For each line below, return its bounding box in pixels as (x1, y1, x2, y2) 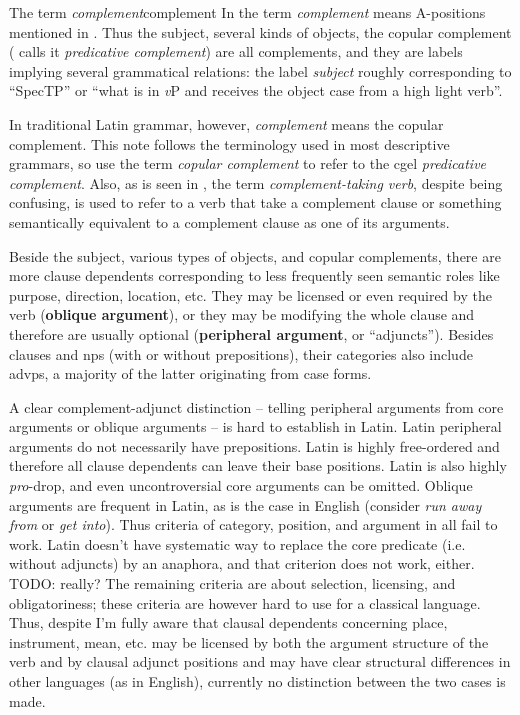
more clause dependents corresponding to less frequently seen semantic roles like (9, 265, 500, 286)
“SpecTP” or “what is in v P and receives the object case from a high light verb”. (9, 80, 503, 101)
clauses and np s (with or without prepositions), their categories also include (9, 343, 473, 364)
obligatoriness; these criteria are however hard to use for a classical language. (9, 592, 481, 613)
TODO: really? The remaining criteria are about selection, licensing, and (9, 573, 456, 594)
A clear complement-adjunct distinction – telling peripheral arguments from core (9, 396, 504, 417)
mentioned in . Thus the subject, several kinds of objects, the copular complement (9, 21, 512, 42)
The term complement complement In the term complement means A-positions (9, 2, 486, 22)
